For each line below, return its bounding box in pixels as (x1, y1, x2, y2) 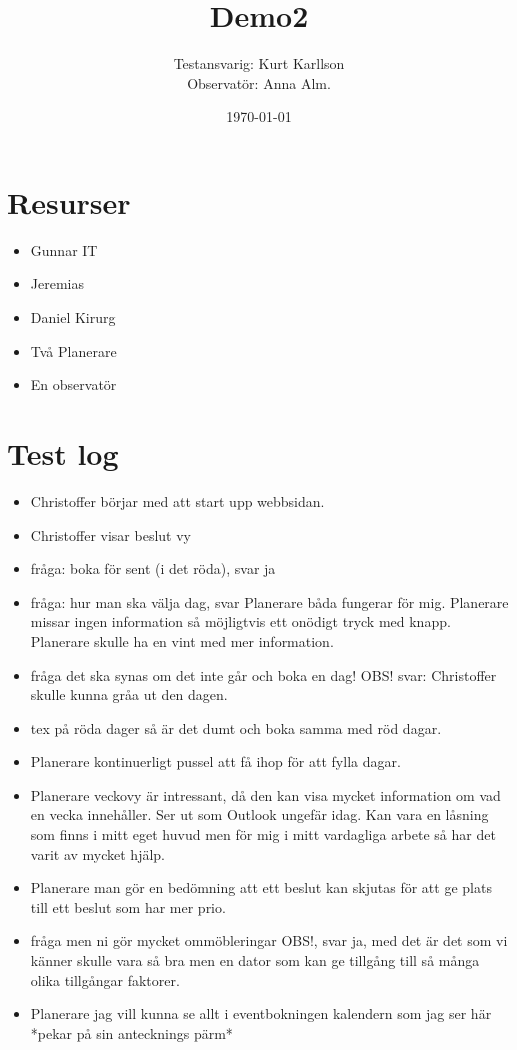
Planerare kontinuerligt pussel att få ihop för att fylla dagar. (30, 751, 401, 772)
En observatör (30, 374, 117, 395)
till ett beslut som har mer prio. (30, 896, 226, 917)
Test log (7, 433, 119, 473)
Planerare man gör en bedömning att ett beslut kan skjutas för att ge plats (30, 877, 492, 898)
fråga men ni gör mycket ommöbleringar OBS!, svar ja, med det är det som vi (30, 930, 508, 951)
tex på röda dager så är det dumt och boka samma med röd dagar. (30, 717, 442, 738)
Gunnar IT (30, 239, 98, 260)
